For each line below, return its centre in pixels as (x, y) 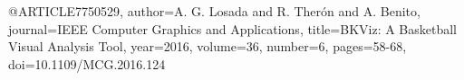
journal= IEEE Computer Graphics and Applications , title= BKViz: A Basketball (233, 28)
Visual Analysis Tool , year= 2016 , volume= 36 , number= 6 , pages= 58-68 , (208, 46)
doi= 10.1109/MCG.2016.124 (87, 63)
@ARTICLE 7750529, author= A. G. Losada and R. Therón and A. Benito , (214, 11)
